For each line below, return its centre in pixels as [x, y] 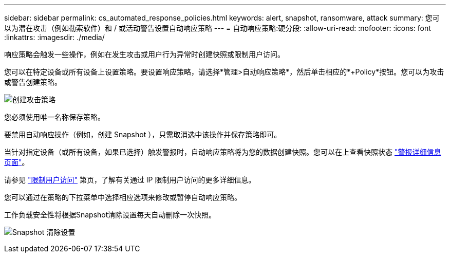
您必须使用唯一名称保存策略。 [54, 117]
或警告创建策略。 [33, 82]
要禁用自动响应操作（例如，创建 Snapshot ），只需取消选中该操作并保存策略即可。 [143, 134]
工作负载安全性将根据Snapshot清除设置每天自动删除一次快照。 [110, 215]
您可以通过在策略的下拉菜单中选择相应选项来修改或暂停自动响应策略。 [123, 197]
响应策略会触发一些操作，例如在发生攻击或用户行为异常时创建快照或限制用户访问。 [144, 54]
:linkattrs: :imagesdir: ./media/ [54, 37]
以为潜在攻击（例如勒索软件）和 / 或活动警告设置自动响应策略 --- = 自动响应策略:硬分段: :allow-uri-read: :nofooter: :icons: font [218, 28]
